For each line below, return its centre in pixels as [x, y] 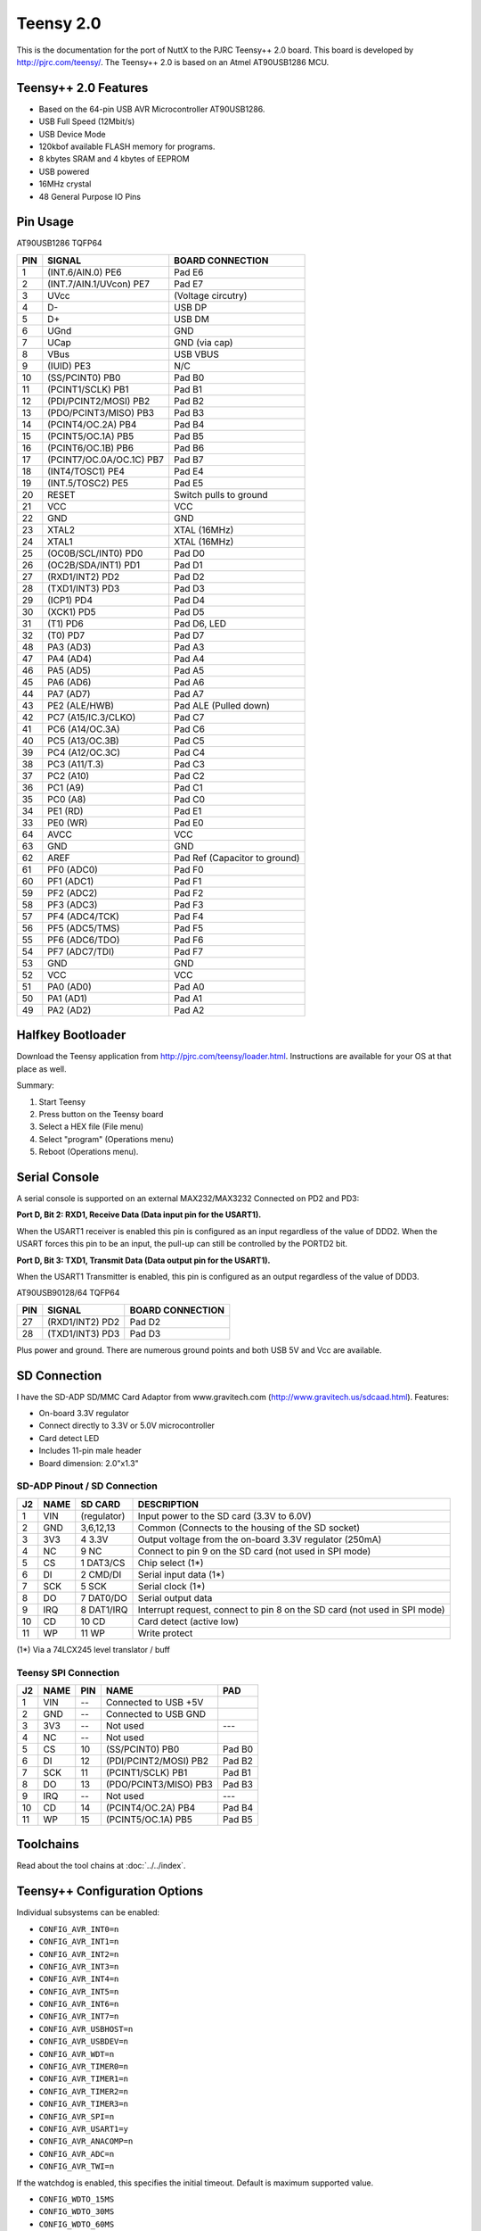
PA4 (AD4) [70, 659]
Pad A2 [189, 1010]
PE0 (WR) [68, 823]
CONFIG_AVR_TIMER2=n [84, 2091]
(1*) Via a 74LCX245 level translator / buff [94, 1649]
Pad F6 [189, 940]
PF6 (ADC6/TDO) [84, 940]
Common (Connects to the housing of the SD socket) [249, 1528]
